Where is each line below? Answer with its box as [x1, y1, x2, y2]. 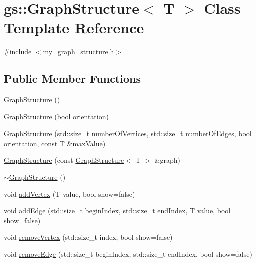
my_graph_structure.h [43, 46, 114, 57]
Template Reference [4, 17, 144, 38]
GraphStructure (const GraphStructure [4, 155, 124, 165]
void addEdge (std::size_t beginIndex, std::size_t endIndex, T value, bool [4, 205, 231, 216]
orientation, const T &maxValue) [4, 138, 106, 148]
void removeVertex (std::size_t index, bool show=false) [4, 232, 173, 242]
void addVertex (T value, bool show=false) [4, 188, 135, 199]
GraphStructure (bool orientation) [4, 111, 109, 121]
